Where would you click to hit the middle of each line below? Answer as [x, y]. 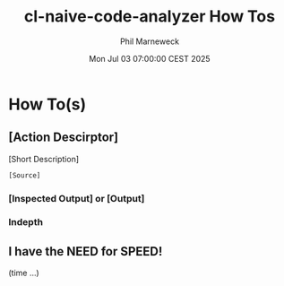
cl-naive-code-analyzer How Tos [150, 17]
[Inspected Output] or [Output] [77, 198]
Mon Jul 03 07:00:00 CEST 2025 [150, 58]
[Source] [25, 175]
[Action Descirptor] [64, 138]
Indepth [26, 222]
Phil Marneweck [150, 41]
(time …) [24, 273]
